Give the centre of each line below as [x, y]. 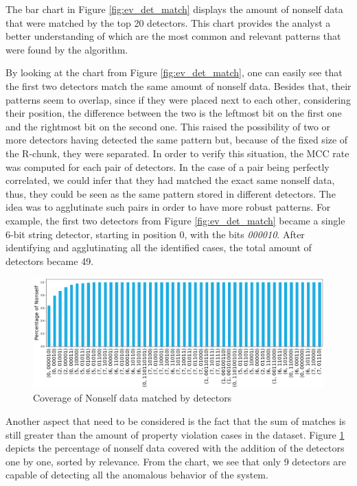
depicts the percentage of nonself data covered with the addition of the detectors [175, 448]
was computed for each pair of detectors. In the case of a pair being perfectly [168, 166]
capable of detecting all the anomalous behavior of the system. [137, 475]
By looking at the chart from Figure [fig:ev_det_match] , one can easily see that [174, 72]
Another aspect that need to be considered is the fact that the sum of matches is [176, 420]
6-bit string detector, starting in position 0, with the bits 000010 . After [155, 234]
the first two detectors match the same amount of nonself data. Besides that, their [178, 85]
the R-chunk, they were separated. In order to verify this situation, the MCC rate [177, 153]
